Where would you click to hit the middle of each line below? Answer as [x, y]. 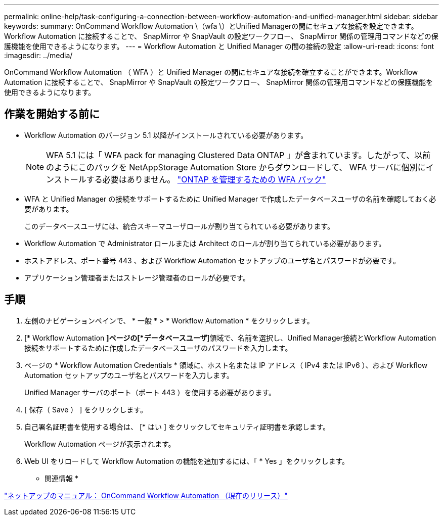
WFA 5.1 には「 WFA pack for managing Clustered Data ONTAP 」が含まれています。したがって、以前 [238, 155]
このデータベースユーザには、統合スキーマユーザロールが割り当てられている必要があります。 [179, 226]
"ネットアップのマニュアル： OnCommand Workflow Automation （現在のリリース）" [146, 495]
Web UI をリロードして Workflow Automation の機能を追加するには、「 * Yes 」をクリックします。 [187, 461]
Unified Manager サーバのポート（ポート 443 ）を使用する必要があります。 [150, 392]
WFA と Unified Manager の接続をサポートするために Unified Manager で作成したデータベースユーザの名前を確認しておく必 [230, 199]
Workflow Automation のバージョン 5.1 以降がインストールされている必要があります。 [166, 135]
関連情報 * [61, 478]
